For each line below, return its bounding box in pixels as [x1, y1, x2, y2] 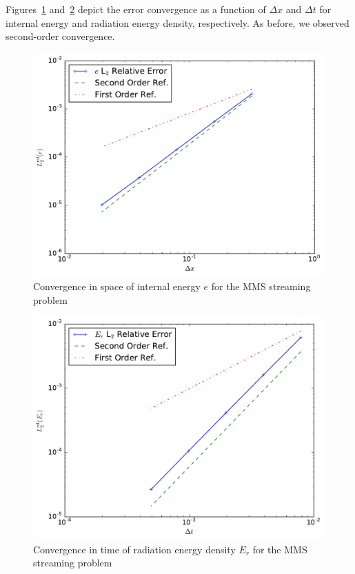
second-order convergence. [6, 29, 115, 43]
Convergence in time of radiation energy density [33, 542, 236, 556]
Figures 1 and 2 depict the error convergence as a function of [6, 2, 266, 16]
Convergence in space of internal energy [33, 279, 201, 293]
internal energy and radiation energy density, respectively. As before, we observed [6, 15, 349, 30]
